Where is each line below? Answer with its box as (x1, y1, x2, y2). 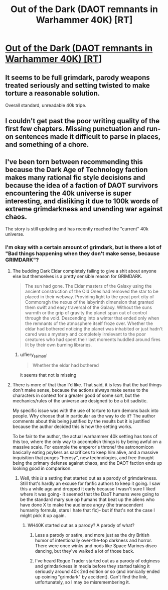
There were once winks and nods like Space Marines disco (35, 543, 157, 549)
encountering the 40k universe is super (5, 189, 132, 197)
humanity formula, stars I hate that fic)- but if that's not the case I (20, 507, 155, 514)
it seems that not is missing (20, 372, 77, 378)
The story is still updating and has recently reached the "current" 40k (5, 226, 149, 232)
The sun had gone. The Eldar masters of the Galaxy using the (25, 283, 152, 289)
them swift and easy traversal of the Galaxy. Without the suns (25, 304, 152, 310)
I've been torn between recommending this (5, 157, 143, 166)
